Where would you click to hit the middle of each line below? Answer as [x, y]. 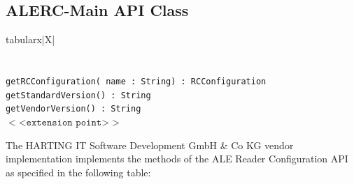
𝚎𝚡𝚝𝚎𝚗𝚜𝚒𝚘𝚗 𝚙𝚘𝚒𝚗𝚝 [64, 122]
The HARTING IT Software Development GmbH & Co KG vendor [150, 145]
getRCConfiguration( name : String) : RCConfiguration [136, 81]
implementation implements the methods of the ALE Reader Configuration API [177, 159]
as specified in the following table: [78, 172]
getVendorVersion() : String [73, 109]
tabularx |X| [30, 39]
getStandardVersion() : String [78, 95]
